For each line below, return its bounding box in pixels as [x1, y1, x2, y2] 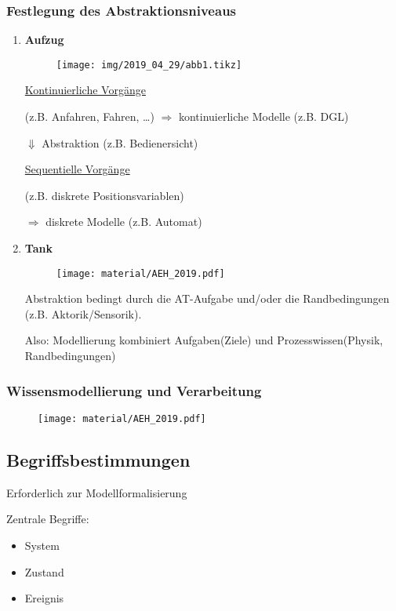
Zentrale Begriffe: [6, 511, 89, 527]
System [24, 536, 60, 553]
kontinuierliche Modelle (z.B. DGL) [178, 108, 349, 125]
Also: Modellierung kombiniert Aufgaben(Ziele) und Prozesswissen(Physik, [24, 332, 383, 348]
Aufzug [24, 31, 64, 48]
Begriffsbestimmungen [6, 447, 191, 471]
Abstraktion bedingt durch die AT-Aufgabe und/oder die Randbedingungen [24, 290, 390, 307]
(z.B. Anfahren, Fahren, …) [24, 108, 154, 125]
